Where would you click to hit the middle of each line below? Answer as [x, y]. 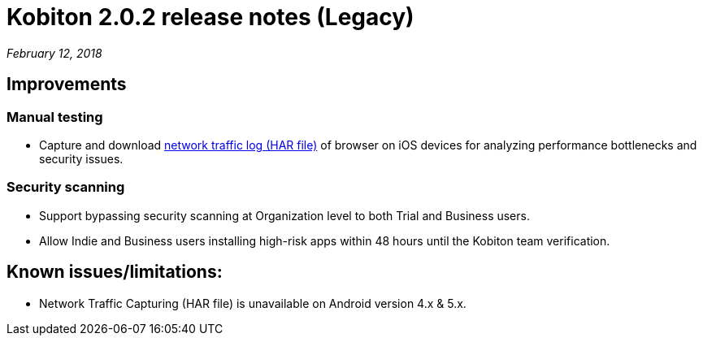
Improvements [67, 84]
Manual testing [55, 117]
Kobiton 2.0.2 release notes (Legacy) [210, 17]
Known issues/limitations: [115, 272]
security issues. [81, 158]
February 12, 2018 [54, 53]
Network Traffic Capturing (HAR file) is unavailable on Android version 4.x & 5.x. [253, 303]
